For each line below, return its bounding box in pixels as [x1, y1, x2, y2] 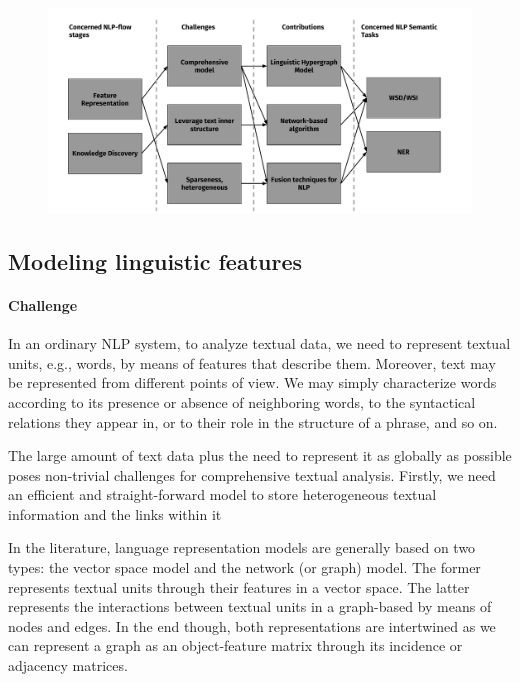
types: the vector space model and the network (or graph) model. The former [8, 557, 481, 578]
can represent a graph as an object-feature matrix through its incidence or [8, 635, 463, 656]
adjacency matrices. [8, 655, 128, 676]
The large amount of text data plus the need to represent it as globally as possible [8, 445, 512, 466]
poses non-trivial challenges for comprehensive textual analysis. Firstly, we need [8, 464, 496, 485]
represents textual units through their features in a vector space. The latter [8, 576, 470, 597]
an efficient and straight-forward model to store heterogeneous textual [8, 484, 437, 505]
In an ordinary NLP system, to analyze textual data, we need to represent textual [8, 333, 511, 354]
